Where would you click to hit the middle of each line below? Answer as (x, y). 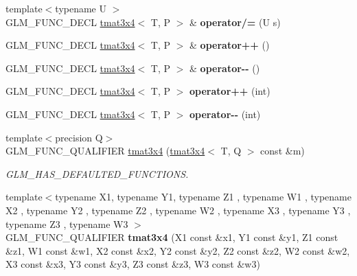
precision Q (79, 137)
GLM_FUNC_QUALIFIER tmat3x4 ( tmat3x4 (105, 151)
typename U (81, 8)
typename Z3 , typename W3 (67, 223)
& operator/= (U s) (235, 22)
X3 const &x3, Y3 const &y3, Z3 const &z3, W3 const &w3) (133, 264)
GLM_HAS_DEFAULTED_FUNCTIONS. (97, 173)
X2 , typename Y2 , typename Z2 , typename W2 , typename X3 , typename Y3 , (178, 210)
